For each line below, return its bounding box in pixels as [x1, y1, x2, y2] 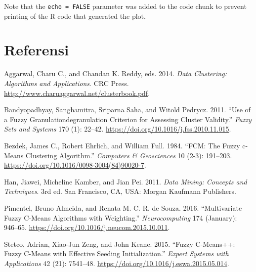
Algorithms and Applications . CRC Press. [4, 78, 129, 88]
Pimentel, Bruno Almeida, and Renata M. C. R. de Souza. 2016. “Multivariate [4, 202, 242, 213]
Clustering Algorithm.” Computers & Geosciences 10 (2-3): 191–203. [26, 150, 232, 160]
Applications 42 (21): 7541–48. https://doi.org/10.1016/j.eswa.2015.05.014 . [4, 258, 229, 268]
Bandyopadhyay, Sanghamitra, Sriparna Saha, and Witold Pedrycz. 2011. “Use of [4, 104, 251, 115]
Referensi [4, 40, 69, 60]
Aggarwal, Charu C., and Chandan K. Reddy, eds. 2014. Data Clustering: [4, 68, 227, 79]
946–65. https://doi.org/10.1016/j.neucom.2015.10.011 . [4, 222, 170, 232]
